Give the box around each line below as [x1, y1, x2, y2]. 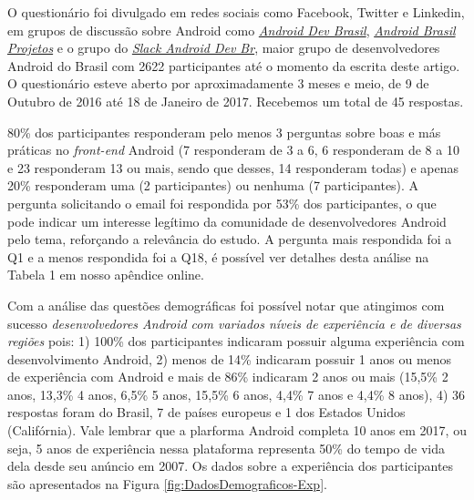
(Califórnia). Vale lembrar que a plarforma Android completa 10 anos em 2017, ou [7, 421, 467, 440]
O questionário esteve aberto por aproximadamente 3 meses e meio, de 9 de [7, 74, 429, 93]
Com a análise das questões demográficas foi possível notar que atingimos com [7, 295, 445, 314]
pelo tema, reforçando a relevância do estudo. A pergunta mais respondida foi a [7, 230, 452, 249]
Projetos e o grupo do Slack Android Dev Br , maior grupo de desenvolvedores [7, 38, 440, 57]
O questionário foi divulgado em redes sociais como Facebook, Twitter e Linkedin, [7, 3, 465, 21]
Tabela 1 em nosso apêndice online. [7, 265, 204, 284]
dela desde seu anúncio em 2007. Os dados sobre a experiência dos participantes [7, 456, 454, 475]
